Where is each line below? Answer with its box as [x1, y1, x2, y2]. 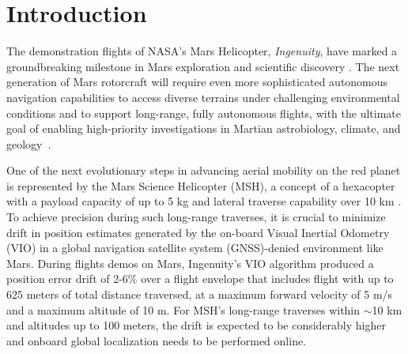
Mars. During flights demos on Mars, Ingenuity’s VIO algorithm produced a [6, 254, 374, 271]
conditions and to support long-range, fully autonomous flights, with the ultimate [6, 104, 402, 121]
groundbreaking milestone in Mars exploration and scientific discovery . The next [6, 58, 400, 74]
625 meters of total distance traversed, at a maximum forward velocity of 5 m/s [6, 286, 393, 303]
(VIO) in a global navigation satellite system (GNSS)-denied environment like [6, 239, 383, 256]
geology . [6, 135, 51, 152]
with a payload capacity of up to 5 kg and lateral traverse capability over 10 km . [6, 193, 402, 209]
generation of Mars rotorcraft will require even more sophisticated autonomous [6, 73, 388, 90]
